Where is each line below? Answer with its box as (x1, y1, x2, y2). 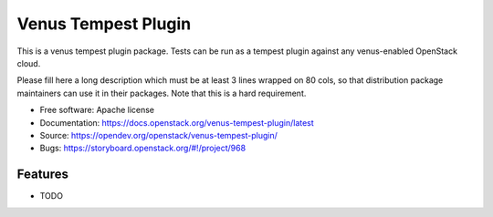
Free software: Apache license (39, 105, 155, 116)
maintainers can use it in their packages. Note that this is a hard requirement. (16, 88, 307, 98)
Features (16, 167, 68, 182)
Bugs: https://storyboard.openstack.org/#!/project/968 (39, 142, 246, 154)
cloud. (16, 57, 41, 68)
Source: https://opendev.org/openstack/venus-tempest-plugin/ (39, 129, 278, 140)
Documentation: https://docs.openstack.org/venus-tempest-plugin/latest (39, 117, 314, 128)
